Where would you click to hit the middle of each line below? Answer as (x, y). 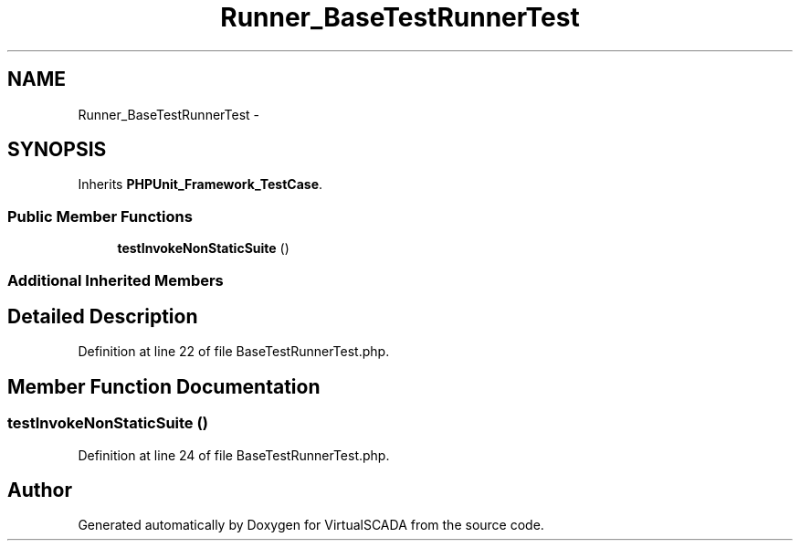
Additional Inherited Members (116, 280)
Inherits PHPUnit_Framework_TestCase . (200, 184)
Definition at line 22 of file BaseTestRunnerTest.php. (234, 352)
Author (40, 490)
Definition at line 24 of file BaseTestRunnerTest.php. (234, 455)
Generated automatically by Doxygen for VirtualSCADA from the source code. (311, 525)
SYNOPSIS (57, 150)
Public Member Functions (100, 216)
